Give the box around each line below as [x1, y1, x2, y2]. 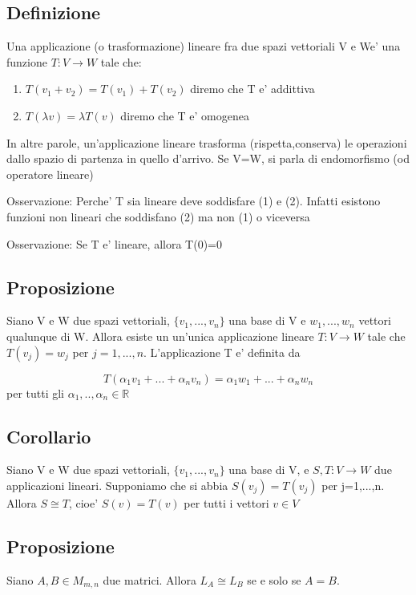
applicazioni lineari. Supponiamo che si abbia [6, 476, 228, 493]
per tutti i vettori [184, 494, 269, 511]
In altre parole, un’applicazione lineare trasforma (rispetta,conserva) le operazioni [6, 134, 407, 151]
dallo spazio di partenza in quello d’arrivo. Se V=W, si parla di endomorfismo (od [6, 150, 410, 167]
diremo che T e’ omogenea [120, 107, 249, 123]
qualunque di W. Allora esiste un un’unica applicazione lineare [6, 327, 314, 344]
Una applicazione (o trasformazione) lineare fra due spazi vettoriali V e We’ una [6, 38, 401, 55]
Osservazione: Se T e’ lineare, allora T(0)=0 [6, 235, 222, 252]
